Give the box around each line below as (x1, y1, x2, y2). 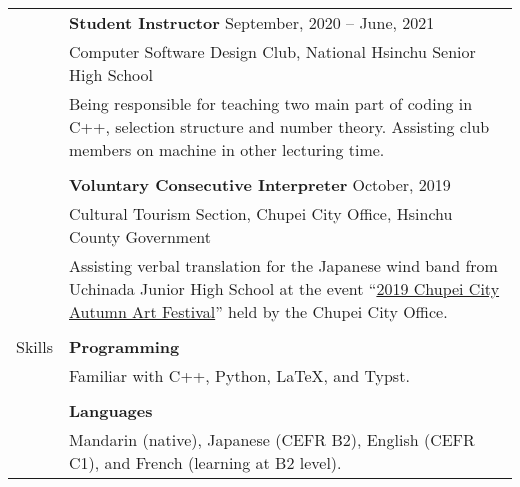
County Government (69, 225, 211, 248)
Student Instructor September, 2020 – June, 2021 (69, 11, 435, 34)
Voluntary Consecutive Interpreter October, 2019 (69, 173, 451, 196)
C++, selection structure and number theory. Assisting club (69, 115, 490, 138)
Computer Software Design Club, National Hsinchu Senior (69, 40, 476, 63)
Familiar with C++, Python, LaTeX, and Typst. (69, 364, 410, 387)
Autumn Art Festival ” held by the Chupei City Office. (69, 300, 448, 323)
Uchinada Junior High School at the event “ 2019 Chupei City (69, 277, 500, 300)
